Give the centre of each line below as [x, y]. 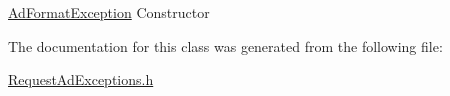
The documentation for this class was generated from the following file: [225, 45]
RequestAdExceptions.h [81, 79]
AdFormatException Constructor [109, 12]
